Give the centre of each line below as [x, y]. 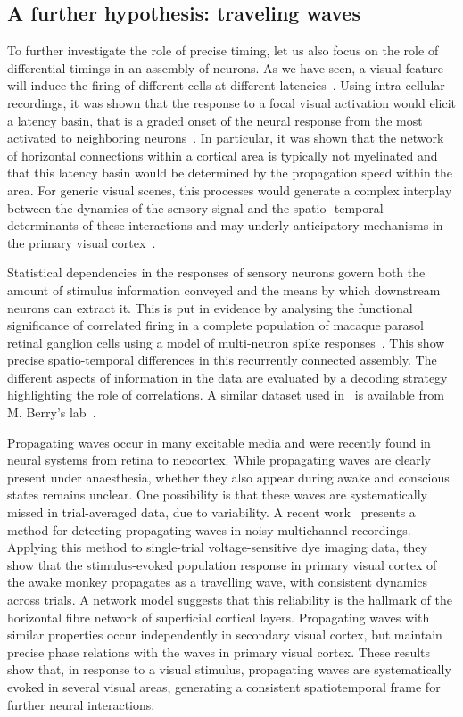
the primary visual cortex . [82, 242]
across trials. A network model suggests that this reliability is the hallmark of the [230, 600]
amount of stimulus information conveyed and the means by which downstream [224, 289]
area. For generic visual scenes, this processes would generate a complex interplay [230, 190]
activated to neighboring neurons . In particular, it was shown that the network [226, 138]
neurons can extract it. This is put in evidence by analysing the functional [210, 307]
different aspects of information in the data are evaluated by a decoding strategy [227, 377]
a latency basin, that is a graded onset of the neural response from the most [215, 120]
